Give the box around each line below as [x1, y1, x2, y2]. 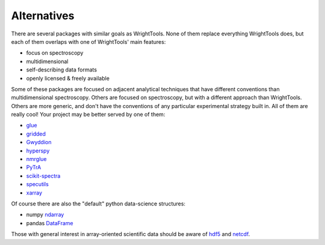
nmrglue [26, 156, 47, 163]
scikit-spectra [26, 172, 61, 180]
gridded [26, 130, 46, 138]
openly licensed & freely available [26, 74, 110, 82]
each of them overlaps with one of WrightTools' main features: [11, 38, 166, 45]
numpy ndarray [26, 211, 64, 219]
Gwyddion [26, 139, 52, 146]
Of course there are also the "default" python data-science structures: [11, 200, 186, 207]
